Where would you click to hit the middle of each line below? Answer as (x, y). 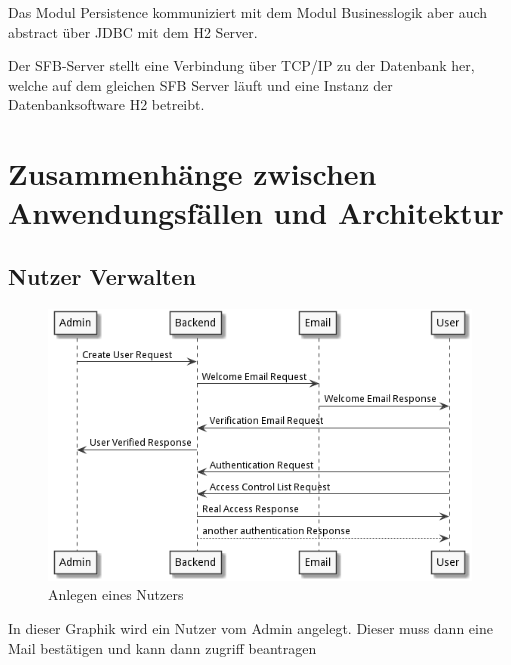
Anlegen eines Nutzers (116, 594)
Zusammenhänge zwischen (192, 173)
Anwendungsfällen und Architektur (256, 212)
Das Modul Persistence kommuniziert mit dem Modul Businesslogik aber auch (248, 12)
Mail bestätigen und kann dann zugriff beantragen (162, 647)
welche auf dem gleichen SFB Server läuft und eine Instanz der (200, 84)
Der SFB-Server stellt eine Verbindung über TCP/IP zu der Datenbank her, (241, 65)
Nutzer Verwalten (102, 275)
